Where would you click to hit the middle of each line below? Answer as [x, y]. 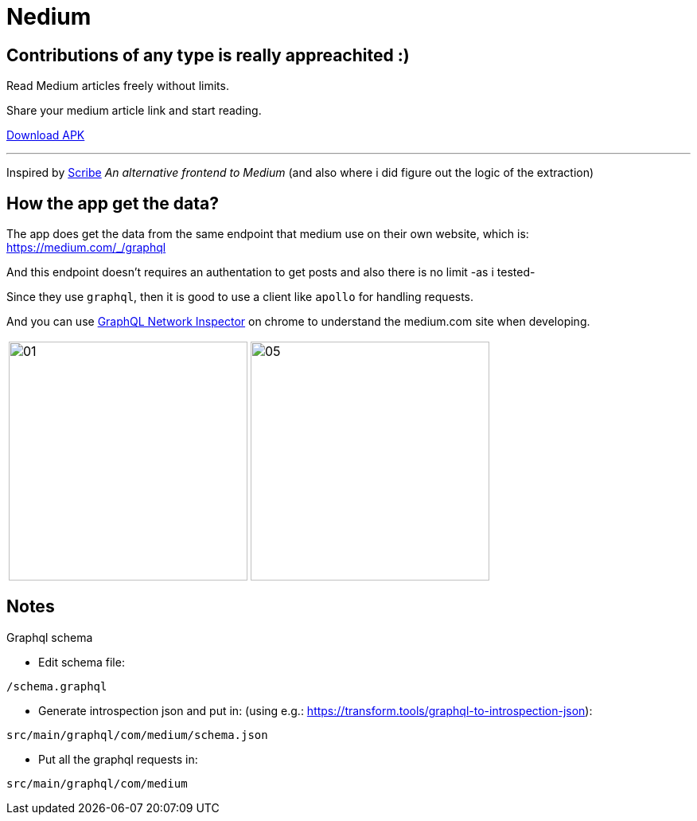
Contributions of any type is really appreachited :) [208, 55]
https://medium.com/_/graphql [86, 248]
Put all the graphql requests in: [118, 759]
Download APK [46, 135]
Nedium [49, 17]
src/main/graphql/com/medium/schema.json [137, 735]
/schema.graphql [57, 686]
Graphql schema [50, 637]
